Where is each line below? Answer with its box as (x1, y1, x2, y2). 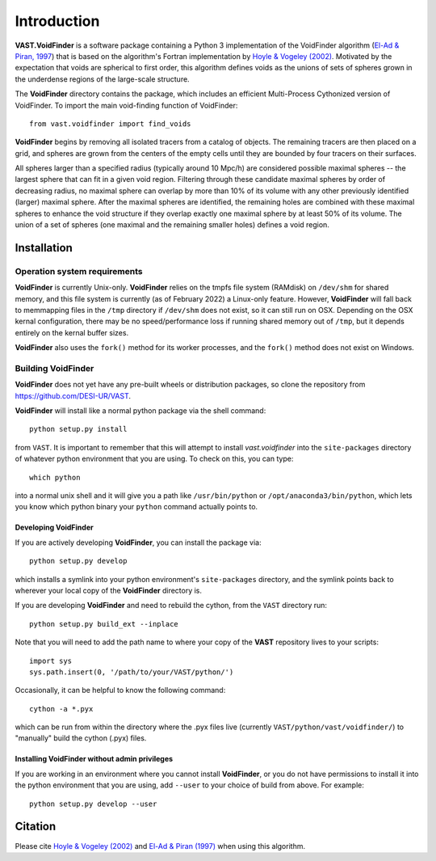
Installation (15, 241, 73, 255)
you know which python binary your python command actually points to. (15, 502, 258, 512)
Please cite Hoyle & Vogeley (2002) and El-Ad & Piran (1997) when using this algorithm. (15, 841, 306, 850)
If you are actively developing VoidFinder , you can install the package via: (15, 538, 262, 547)
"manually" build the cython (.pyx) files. (15, 733, 147, 743)
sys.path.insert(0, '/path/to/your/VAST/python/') (29, 667, 234, 677)
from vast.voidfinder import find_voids (29, 119, 191, 129)
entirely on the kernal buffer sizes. (15, 327, 129, 337)
